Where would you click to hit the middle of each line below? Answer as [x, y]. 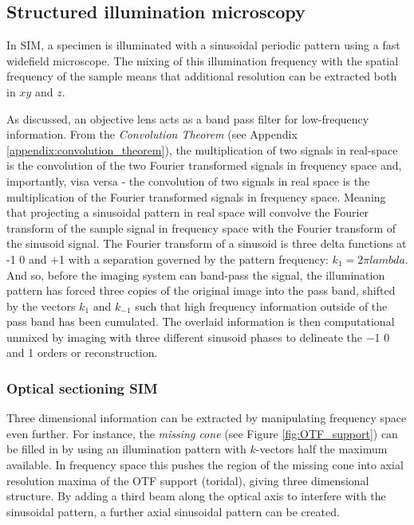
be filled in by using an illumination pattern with [126, 449]
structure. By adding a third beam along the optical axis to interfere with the [196, 496]
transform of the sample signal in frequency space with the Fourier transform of [201, 227]
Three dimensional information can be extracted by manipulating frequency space [207, 418]
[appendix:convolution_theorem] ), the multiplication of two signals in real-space [202, 149]
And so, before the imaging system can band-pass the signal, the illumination [196, 274]
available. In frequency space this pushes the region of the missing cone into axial [205, 465]
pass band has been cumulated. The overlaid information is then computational [201, 321]
